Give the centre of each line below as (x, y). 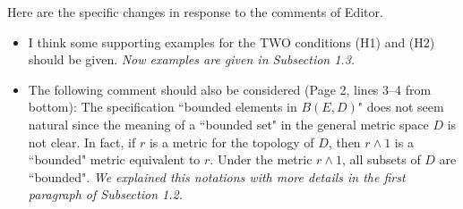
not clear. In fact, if (82, 142)
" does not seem (401, 107)
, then (344, 142)
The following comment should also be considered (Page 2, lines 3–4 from (230, 89)
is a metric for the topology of (231, 142)
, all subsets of (381, 159)
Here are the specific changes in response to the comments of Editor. (195, 12)
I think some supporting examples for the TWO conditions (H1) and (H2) (231, 42)
